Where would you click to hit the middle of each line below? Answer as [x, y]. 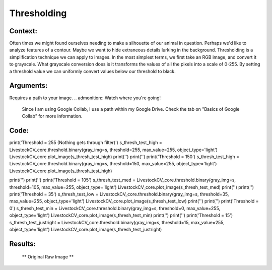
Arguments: [28, 86]
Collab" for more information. [52, 116]
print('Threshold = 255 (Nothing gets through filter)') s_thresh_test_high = [86, 143]
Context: [23, 31]
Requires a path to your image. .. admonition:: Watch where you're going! [85, 98]
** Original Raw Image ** [48, 257]
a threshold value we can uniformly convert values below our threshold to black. [92, 71]
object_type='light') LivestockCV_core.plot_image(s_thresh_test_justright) [86, 229]
